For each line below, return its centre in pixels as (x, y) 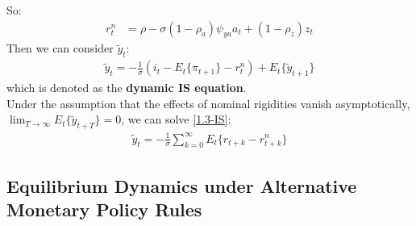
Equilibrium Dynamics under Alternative (182, 185)
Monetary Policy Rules (104, 209)
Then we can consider (60, 48)
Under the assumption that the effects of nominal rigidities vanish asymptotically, (208, 103)
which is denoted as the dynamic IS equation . (127, 88)
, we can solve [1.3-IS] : (176, 119)
